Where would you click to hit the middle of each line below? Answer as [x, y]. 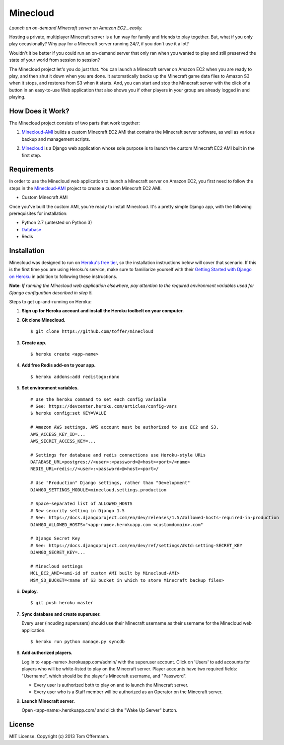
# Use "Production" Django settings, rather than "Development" [110, 483]
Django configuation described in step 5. [51, 292]
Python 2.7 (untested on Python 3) [57, 223]
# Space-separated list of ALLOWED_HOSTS [81, 504]
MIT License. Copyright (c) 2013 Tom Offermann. [59, 737]
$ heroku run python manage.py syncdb [78, 642]
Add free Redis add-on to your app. [59, 365]
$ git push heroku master [62, 603]
